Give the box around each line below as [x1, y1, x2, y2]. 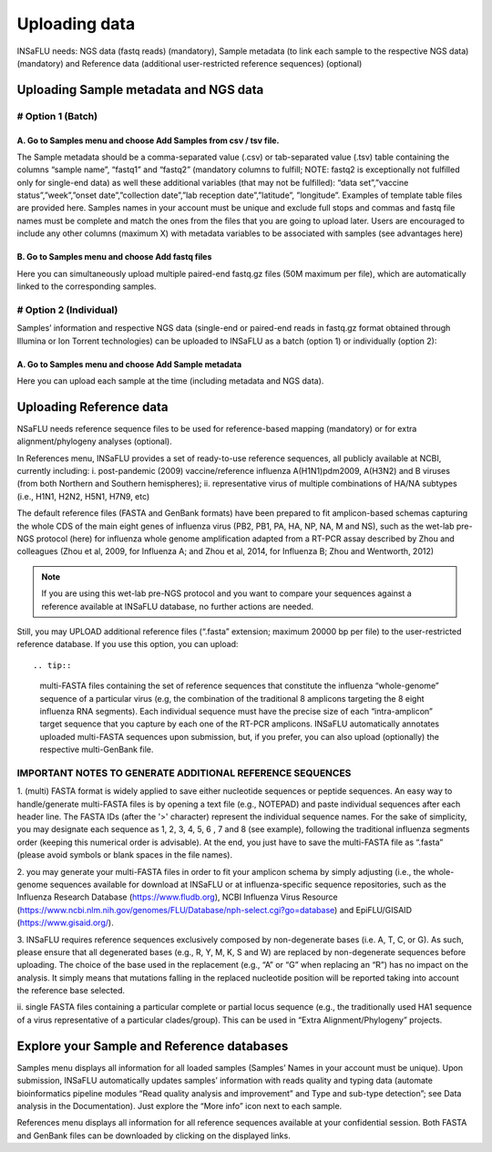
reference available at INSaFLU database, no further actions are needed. [41, 601, 314, 612]
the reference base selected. [16, 985, 126, 996]
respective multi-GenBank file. [39, 744, 154, 756]
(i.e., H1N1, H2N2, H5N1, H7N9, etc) [16, 490, 150, 501]
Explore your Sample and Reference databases [16, 1038, 289, 1054]
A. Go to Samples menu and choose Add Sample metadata [16, 358, 242, 369]
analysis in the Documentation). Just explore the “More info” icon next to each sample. [16, 1100, 343, 1111]
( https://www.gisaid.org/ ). [16, 917, 114, 929]
